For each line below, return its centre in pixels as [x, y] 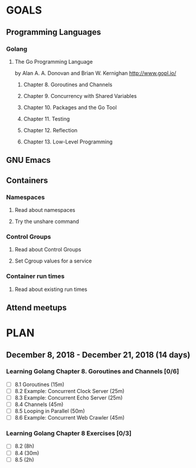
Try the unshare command [47, 221]
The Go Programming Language [54, 61]
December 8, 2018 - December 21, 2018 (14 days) [98, 355]
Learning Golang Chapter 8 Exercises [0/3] [69, 433]
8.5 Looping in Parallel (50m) [50, 411]
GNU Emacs [29, 160]
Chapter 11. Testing [47, 119]
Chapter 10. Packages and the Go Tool [70, 107]
